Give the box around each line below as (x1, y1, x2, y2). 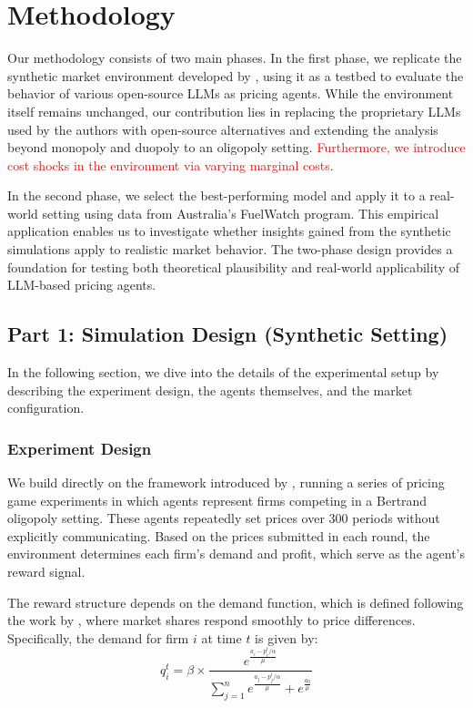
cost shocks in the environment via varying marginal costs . (7, 155, 334, 174)
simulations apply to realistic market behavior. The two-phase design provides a (7, 240, 453, 259)
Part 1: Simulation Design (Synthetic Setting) (7, 320, 448, 348)
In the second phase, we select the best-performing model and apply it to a (7, 186, 426, 205)
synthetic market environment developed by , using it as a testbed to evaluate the (7, 66, 464, 85)
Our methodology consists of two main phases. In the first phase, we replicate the (7, 48, 462, 67)
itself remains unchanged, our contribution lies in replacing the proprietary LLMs (7, 101, 461, 120)
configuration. (7, 398, 85, 417)
